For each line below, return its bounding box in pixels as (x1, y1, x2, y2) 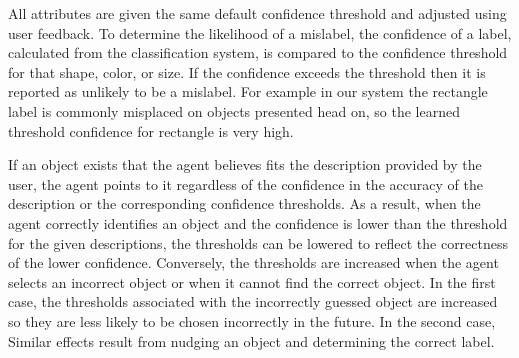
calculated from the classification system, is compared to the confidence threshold (8, 42, 508, 63)
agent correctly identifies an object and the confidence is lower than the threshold (8, 212, 508, 233)
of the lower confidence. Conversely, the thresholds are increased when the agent (8, 252, 499, 273)
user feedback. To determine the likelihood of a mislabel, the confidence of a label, (8, 22, 512, 43)
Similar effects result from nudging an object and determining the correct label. (8, 330, 495, 351)
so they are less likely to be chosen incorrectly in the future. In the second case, (8, 310, 496, 331)
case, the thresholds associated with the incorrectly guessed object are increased (8, 291, 498, 312)
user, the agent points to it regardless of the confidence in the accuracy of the (8, 173, 483, 194)
